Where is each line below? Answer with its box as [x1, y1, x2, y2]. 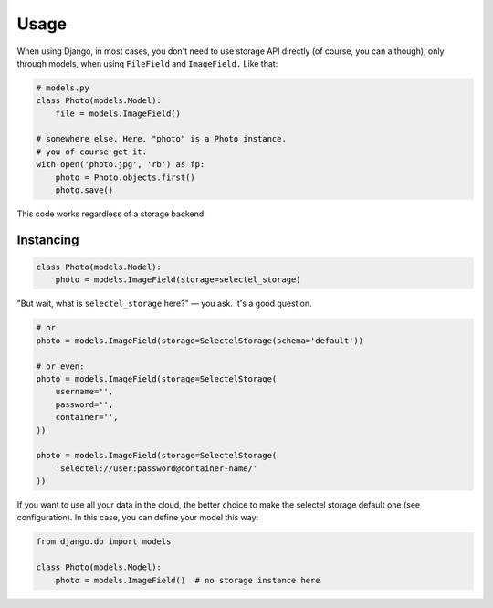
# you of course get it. [36, 146, 148, 157]
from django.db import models [36, 537, 172, 547]
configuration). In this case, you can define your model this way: [16, 512, 259, 523]
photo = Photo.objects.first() [55, 172, 195, 183]
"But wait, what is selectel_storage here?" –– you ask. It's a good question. [16, 298, 312, 309]
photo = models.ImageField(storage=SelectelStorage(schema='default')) [36, 335, 364, 346]
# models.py [36, 82, 90, 93]
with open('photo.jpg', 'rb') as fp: [36, 160, 205, 170]
